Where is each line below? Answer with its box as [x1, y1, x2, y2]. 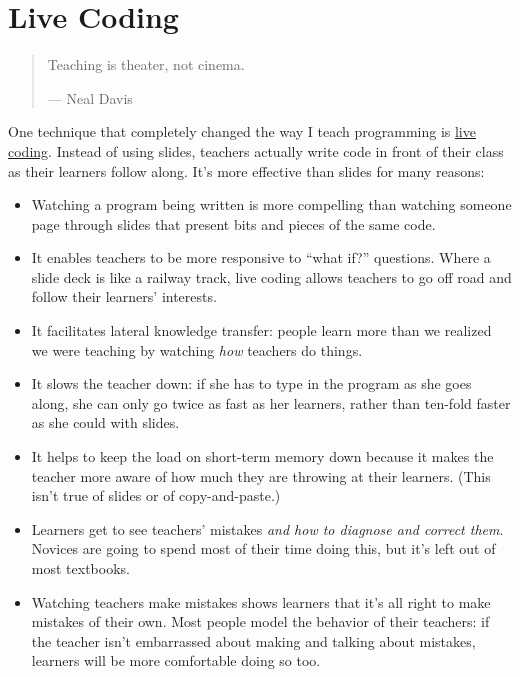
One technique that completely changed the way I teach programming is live [8, 121, 476, 142]
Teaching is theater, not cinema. [47, 54, 245, 75]
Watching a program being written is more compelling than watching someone [31, 194, 512, 215]
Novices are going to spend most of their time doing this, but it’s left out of [31, 538, 496, 559]
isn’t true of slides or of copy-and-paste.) [31, 485, 281, 506]
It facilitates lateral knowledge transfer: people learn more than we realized [31, 320, 492, 341]
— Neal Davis [47, 87, 133, 108]
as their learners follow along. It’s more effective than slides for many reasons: [8, 160, 485, 181]
